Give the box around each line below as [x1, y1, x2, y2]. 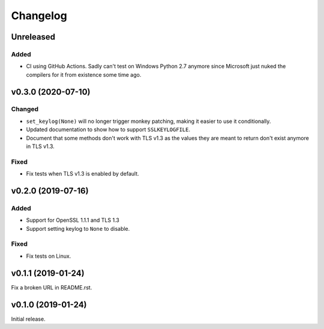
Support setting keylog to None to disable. [26, 225, 130, 232]
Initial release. [11, 315, 46, 322]
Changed [11, 105, 39, 113]
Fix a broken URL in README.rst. [11, 283, 92, 291]
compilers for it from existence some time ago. [26, 71, 142, 78]
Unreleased [11, 32, 56, 42]
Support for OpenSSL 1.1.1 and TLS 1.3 [26, 216, 119, 224]
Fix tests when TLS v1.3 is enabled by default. [26, 170, 139, 177]
